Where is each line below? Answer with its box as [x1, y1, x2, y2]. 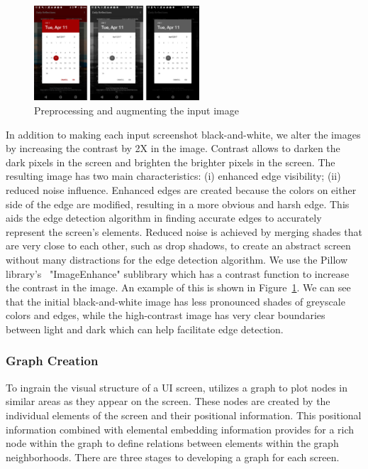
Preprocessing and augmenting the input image [34, 103, 240, 118]
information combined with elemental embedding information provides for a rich [6, 421, 355, 436]
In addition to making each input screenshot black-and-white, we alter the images [6, 126, 361, 141]
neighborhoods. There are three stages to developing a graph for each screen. [6, 449, 340, 464]
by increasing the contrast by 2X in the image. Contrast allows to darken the [6, 141, 340, 156]
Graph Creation [6, 352, 99, 370]
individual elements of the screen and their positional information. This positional [6, 407, 362, 422]
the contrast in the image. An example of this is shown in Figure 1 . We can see [6, 280, 351, 295]
